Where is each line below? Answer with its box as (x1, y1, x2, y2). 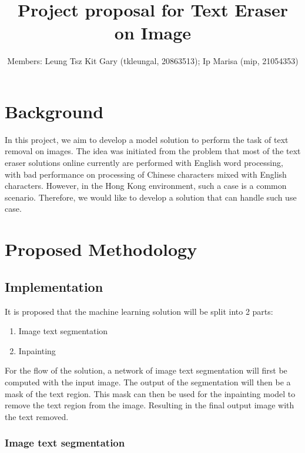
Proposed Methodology (5, 237, 197, 261)
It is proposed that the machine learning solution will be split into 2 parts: (5, 305, 273, 317)
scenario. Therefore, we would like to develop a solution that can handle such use (5, 191, 297, 203)
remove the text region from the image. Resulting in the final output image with (5, 399, 294, 411)
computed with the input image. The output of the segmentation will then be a (5, 375, 291, 388)
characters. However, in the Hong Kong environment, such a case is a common (5, 179, 287, 192)
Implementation (5, 277, 103, 295)
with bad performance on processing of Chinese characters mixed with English (5, 168, 287, 180)
